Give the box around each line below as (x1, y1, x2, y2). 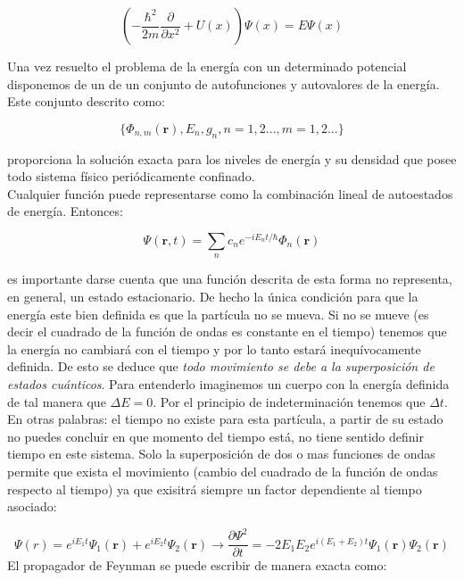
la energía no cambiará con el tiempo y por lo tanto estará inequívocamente (7, 339, 421, 358)
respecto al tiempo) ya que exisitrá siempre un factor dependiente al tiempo (7, 479, 422, 498)
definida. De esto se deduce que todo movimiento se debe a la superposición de (7, 357, 435, 376)
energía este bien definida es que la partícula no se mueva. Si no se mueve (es (7, 304, 429, 323)
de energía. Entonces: (7, 202, 123, 220)
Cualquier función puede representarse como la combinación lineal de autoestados (7, 184, 453, 203)
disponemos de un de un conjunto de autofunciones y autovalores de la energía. (7, 74, 440, 93)
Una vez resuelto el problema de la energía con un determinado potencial (7, 57, 407, 75)
